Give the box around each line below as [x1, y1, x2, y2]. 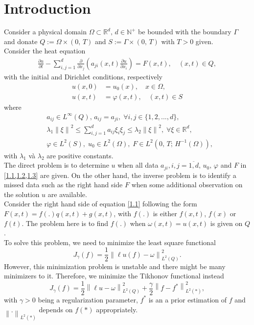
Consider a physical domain [4, 26, 87, 37]
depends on [39, 304, 73, 314]
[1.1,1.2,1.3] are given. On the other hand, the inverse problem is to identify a [4, 170, 236, 180]
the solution [4, 189, 40, 199]
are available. [47, 189, 87, 199]
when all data [117, 160, 159, 170]
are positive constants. [46, 150, 114, 160]
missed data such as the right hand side [4, 179, 123, 190]
